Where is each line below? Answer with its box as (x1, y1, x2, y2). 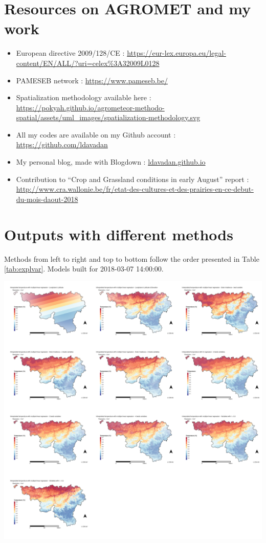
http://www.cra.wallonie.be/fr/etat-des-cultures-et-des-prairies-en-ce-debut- (16, 184, 254, 194)
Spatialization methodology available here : (16, 92, 151, 103)
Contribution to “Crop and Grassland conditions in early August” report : (16, 173, 249, 184)
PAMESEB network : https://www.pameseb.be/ (16, 75, 168, 85)
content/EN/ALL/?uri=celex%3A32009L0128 (16, 57, 160, 68)
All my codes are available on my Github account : (16, 129, 176, 140)
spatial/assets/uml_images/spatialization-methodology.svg (16, 112, 201, 123)
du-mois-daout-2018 (16, 193, 78, 204)
